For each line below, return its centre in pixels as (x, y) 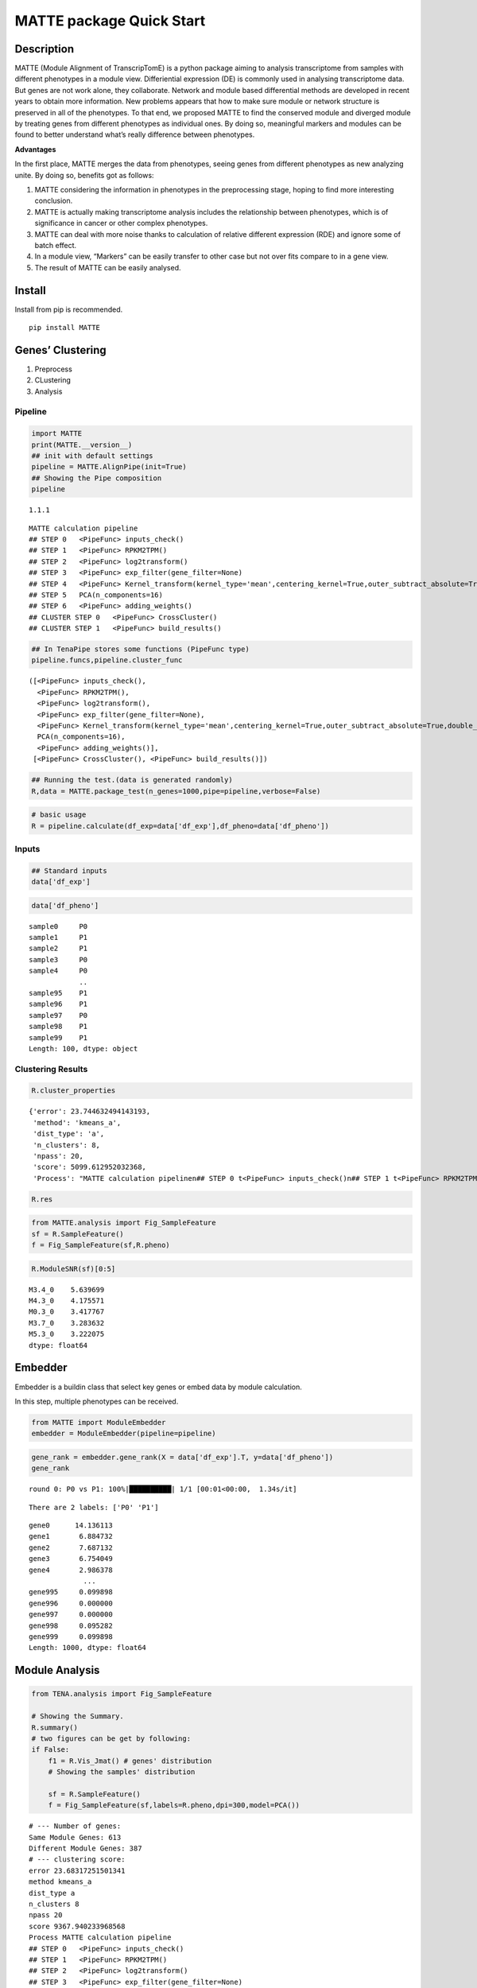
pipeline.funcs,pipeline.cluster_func (107, 660)
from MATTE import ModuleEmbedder (99, 1422)
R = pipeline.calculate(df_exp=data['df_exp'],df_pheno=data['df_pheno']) (180, 826)
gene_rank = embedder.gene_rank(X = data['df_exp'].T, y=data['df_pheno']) (182, 1457)
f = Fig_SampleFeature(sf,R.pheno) (101, 1245)
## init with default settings (93, 456)
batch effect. (56, 245)
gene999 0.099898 (71, 1637)
